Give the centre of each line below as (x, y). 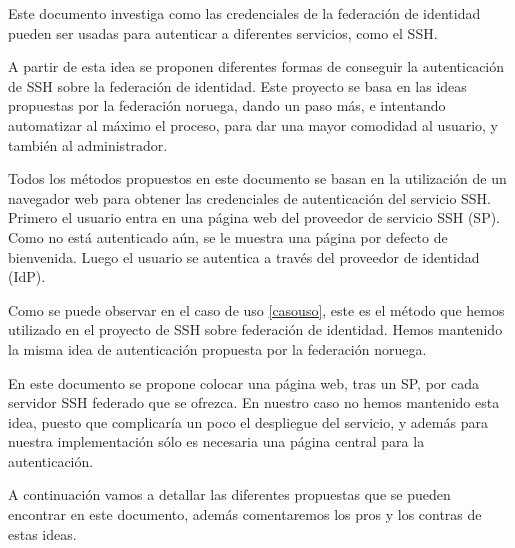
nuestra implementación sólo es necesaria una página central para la (216, 441)
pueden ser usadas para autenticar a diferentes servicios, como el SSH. (223, 32)
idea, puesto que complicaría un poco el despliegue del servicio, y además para (248, 421)
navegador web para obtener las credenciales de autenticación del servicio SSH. (250, 197)
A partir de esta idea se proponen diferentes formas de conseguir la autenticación (256, 66)
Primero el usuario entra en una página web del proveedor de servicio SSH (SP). (254, 217)
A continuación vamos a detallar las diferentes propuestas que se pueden (229, 494)
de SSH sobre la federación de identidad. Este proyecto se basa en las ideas (237, 85)
